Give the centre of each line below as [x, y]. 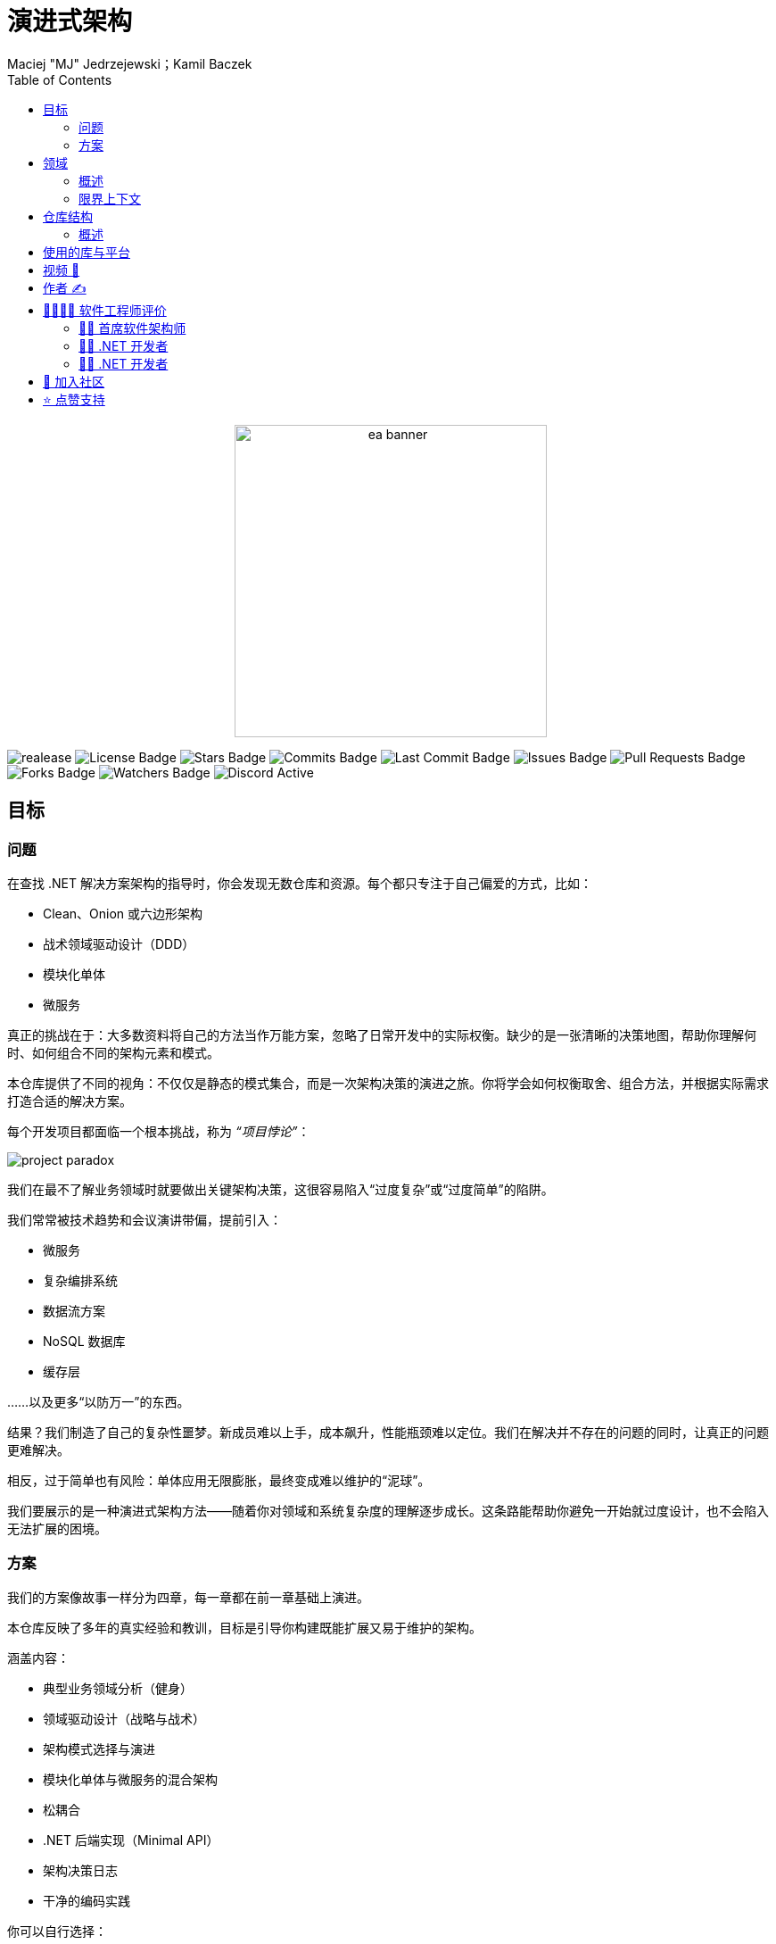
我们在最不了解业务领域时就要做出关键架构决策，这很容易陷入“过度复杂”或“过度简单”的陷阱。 [281, 1189]
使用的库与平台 [87, 252]
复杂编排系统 [80, 1280]
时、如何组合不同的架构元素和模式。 [113, 1052]
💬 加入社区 [74, 381]
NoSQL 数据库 [84, 1341]
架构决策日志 [80, 1870]
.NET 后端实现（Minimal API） [131, 1840]
